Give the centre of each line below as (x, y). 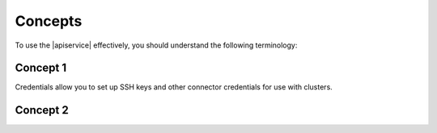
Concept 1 (41, 68)
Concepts (49, 21)
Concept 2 (42, 110)
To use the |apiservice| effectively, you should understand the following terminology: (156, 45)
